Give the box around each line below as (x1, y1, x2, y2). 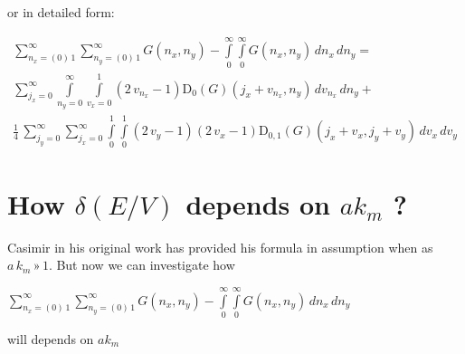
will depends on (7, 329, 94, 348)
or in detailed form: (7, 3, 115, 21)
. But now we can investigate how (48, 255, 235, 274)
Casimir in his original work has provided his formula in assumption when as (7, 237, 433, 256)
